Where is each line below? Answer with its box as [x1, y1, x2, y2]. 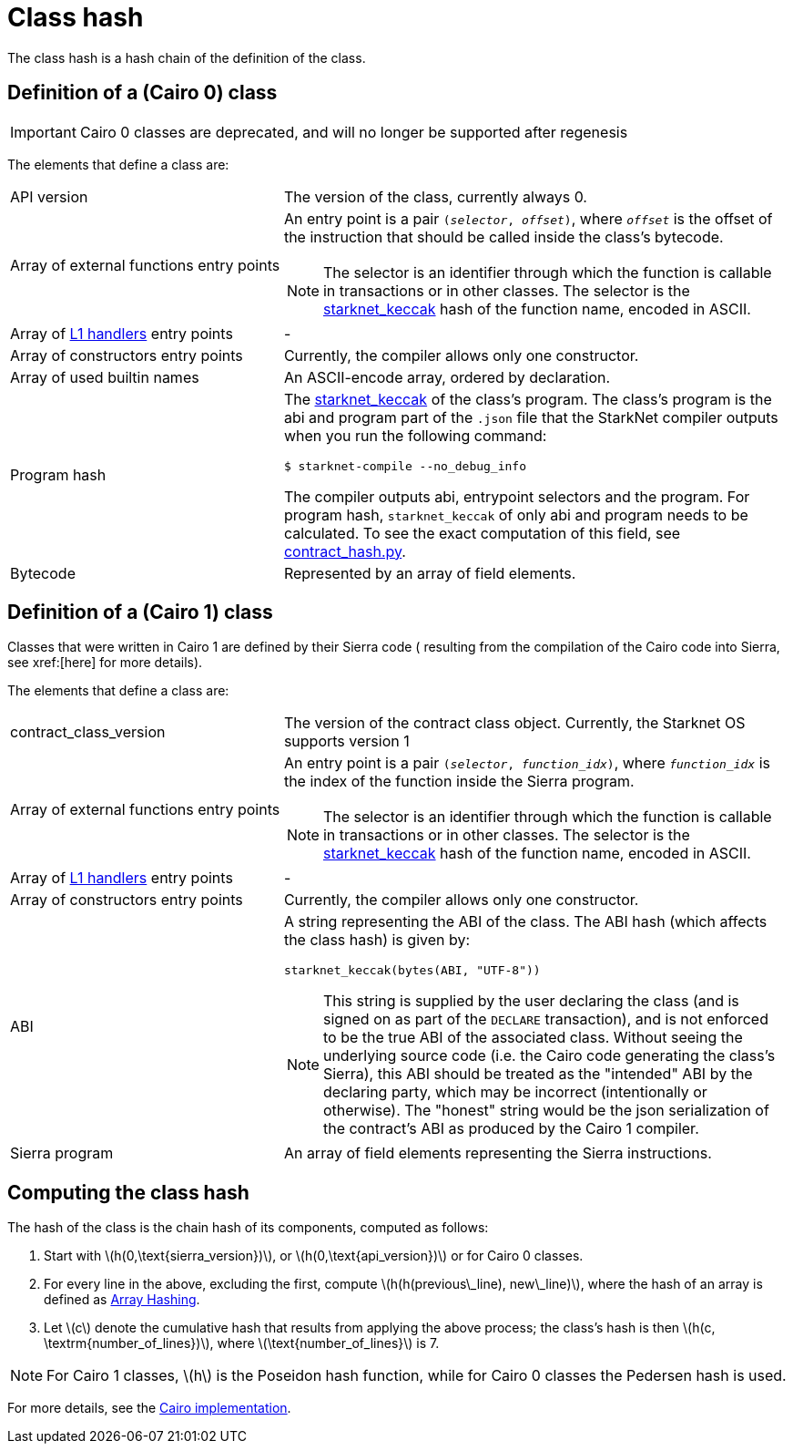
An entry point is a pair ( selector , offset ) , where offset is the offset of [283, 209, 773, 228]
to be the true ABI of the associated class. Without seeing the [322, 1028, 743, 1047]
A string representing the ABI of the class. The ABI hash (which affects [283, 912, 768, 931]
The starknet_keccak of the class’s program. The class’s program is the [283, 389, 772, 408]
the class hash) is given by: [283, 931, 471, 950]
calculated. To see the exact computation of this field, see [283, 523, 681, 542]
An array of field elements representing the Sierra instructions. [283, 1144, 712, 1163]
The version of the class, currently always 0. [283, 187, 587, 206]
